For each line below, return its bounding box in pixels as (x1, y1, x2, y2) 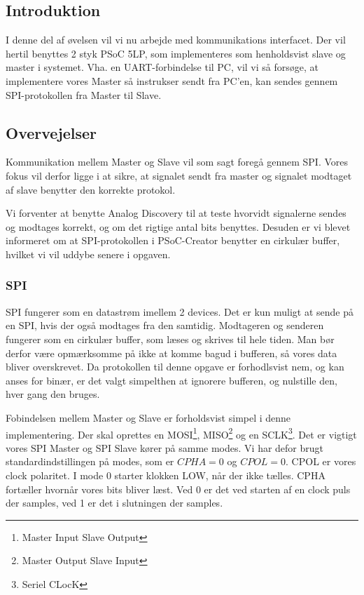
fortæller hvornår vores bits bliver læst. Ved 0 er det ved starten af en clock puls (6, 481, 351, 496)
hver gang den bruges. (6, 387, 100, 401)
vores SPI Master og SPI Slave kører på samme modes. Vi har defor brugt (6, 440, 324, 455)
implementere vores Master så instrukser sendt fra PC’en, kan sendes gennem (6, 73, 338, 88)
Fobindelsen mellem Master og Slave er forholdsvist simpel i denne (6, 410, 291, 424)
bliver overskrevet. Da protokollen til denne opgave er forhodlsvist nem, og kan (6, 359, 344, 374)
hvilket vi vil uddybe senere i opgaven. (6, 246, 171, 261)
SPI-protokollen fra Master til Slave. (6, 87, 162, 102)
